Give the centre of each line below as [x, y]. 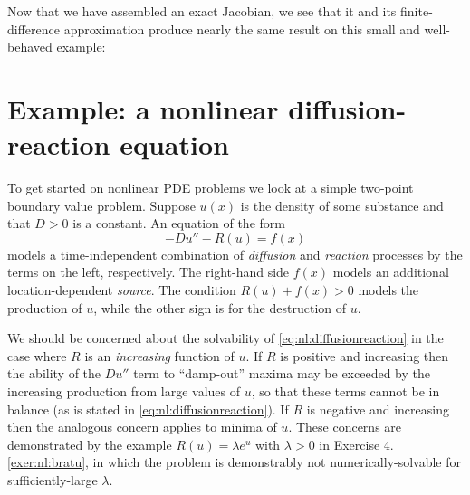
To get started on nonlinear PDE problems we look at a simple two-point [211, 188]
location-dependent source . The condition [122, 290]
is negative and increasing [378, 409]
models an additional [391, 272]
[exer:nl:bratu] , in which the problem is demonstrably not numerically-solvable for [235, 462]
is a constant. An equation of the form [179, 223]
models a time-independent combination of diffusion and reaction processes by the [235, 254]
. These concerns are [345, 427]
